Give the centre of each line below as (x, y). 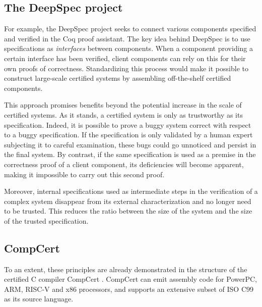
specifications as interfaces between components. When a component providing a (129, 48)
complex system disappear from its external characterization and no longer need (128, 201)
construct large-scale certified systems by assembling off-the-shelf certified (118, 78)
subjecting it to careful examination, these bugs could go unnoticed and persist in (130, 144)
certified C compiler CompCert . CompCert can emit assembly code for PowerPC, (130, 279)
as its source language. (39, 299)
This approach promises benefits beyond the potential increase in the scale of (123, 105)
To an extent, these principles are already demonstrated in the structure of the (126, 269)
